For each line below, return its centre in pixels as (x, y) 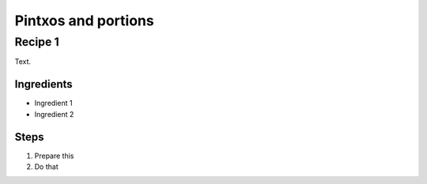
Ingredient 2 (54, 114)
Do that (46, 167)
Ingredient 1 (53, 103)
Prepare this (54, 156)
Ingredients (43, 84)
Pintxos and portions (84, 21)
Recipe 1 (37, 42)
